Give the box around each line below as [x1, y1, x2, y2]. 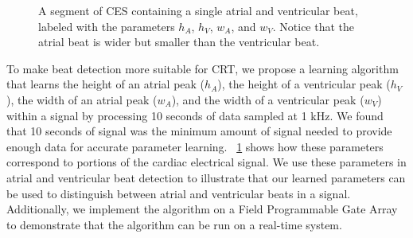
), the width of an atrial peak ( [6, 91, 158, 107]
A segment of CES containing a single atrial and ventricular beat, [38, 2, 358, 18]
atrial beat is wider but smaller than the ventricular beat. [38, 33, 320, 50]
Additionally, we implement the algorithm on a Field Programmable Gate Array [6, 201, 398, 217]
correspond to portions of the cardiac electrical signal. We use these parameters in [6, 154, 407, 170]
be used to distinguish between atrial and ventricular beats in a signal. [6, 185, 351, 201]
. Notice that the [272, 18, 355, 34]
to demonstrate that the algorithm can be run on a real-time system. [6, 216, 342, 232]
